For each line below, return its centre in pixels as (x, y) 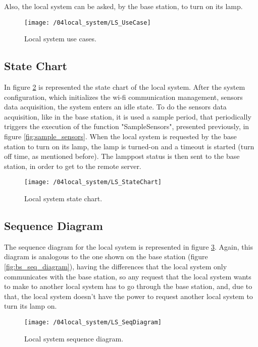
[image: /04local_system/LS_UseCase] (88, 22)
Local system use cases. (60, 39)
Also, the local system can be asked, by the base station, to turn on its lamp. (123, 6)
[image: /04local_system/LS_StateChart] (93, 182)
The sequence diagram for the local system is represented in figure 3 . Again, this (128, 246)
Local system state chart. (63, 198)
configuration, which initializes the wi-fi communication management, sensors (123, 97)
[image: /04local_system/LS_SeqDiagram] (93, 322)
